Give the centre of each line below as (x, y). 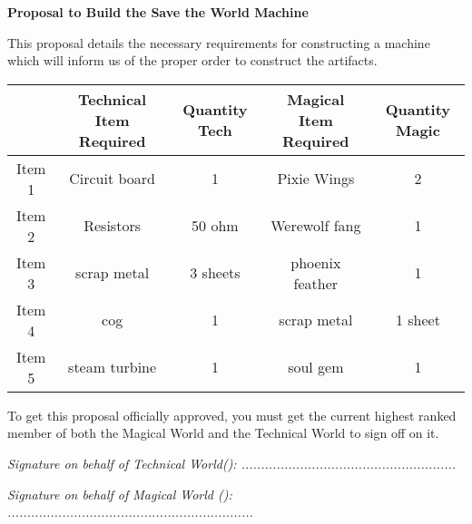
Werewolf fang (316, 226)
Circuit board (112, 179)
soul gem (316, 367)
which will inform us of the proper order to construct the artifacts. (192, 60)
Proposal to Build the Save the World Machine (158, 12)
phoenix (316, 262)
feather (316, 283)
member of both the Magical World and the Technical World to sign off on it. (223, 433)
